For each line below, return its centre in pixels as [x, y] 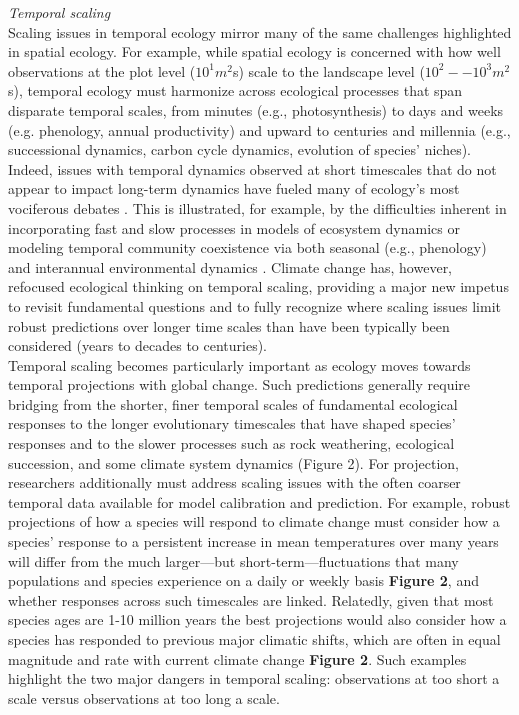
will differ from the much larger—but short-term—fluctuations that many [233, 560]
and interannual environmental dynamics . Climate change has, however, [230, 266]
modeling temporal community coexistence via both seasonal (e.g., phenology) [247, 247]
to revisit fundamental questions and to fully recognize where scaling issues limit [254, 305]
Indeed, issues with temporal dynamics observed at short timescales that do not [252, 168]
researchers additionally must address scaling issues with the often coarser [234, 482]
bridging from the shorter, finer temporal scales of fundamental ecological [233, 403]
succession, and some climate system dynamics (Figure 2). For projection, [233, 462]
